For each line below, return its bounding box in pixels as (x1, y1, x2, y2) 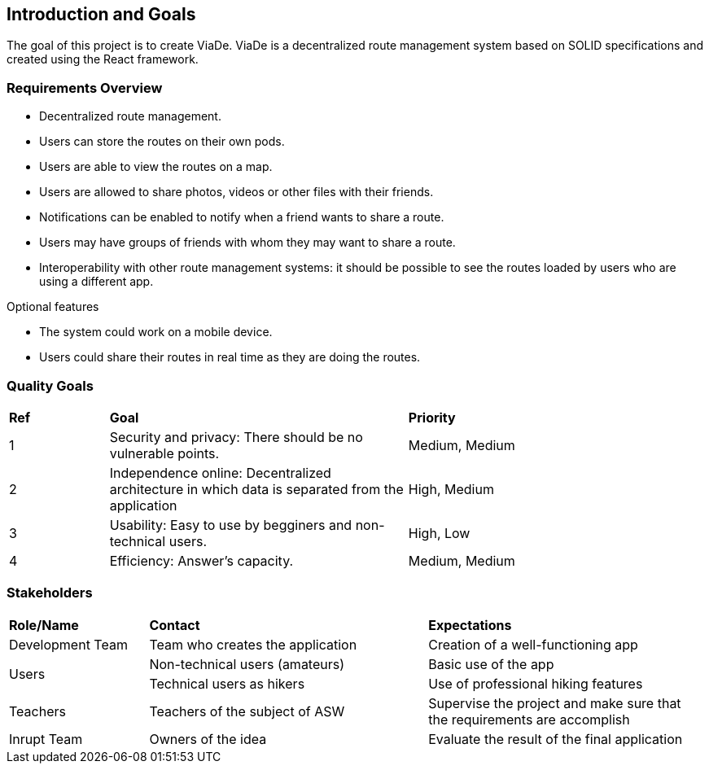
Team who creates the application (149, 636, 357, 653)
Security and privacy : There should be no (109, 428, 363, 445)
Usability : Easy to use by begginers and (109, 516, 352, 533)
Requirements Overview (7, 79, 163, 96)
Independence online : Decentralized (109, 464, 331, 481)
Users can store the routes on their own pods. (39, 134, 285, 149)
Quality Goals (7, 377, 94, 394)
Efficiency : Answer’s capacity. (109, 552, 294, 569)
